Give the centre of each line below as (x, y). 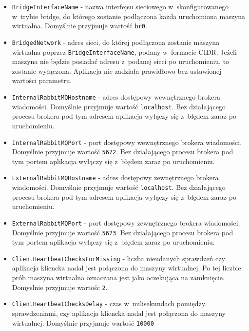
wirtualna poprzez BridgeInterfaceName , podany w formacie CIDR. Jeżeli (124, 52)
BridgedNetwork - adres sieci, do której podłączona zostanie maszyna (116, 42)
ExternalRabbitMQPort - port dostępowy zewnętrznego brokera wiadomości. (126, 222)
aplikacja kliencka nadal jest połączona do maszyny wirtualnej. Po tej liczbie (126, 268)
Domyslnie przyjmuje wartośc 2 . (60, 287)
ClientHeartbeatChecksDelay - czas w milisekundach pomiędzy (109, 303)
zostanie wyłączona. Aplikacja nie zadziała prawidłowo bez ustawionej (117, 71)
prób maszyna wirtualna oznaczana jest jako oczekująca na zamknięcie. (118, 278)
